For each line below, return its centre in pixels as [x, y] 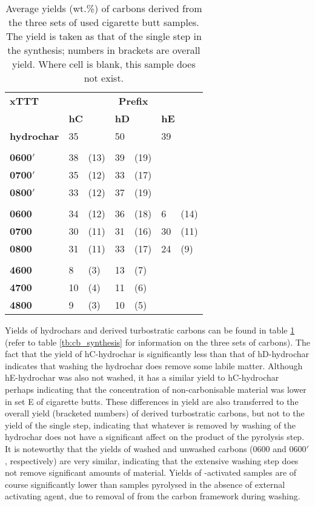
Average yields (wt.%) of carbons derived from [104, 8]
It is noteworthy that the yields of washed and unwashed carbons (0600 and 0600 [156, 448]
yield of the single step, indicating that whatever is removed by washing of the [150, 425]
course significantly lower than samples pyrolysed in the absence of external [145, 484]
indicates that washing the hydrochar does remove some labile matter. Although [154, 365]
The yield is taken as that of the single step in [104, 36]
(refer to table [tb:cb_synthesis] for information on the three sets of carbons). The [157, 342]
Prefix [133, 101]
